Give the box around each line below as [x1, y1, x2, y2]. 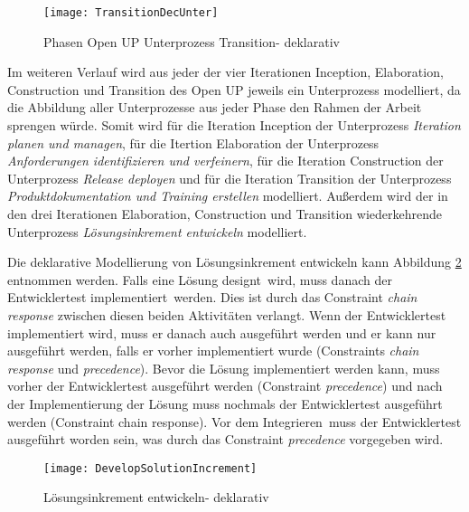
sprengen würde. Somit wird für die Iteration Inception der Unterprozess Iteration [7, 116, 461, 135]
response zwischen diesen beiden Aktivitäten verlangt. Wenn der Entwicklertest [7, 305, 446, 324]
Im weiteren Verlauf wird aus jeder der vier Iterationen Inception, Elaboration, [7, 62, 444, 81]
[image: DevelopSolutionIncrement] [43, 461, 258, 475]
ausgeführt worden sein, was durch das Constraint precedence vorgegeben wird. [7, 430, 444, 449]
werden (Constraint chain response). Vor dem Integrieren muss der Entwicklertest [7, 412, 462, 431]
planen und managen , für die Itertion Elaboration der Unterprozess [7, 133, 380, 152]
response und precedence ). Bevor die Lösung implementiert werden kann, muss [7, 358, 440, 377]
